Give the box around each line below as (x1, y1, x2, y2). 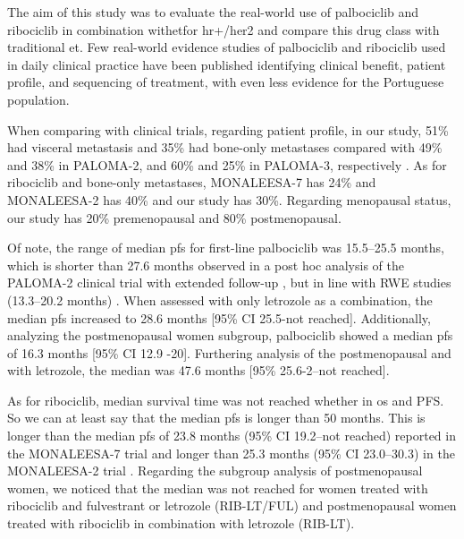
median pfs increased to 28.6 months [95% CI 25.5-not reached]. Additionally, (7, 308, 431, 327)
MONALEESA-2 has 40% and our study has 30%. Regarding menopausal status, (7, 190, 451, 209)
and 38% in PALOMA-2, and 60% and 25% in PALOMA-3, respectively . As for (7, 155, 447, 174)
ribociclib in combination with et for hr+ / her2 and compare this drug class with (7, 20, 440, 38)
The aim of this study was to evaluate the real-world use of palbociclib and (7, 3, 419, 21)
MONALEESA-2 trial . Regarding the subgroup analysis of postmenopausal (7, 461, 423, 480)
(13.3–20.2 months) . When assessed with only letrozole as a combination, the (7, 290, 433, 309)
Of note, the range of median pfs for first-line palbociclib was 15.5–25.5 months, (7, 238, 444, 257)
